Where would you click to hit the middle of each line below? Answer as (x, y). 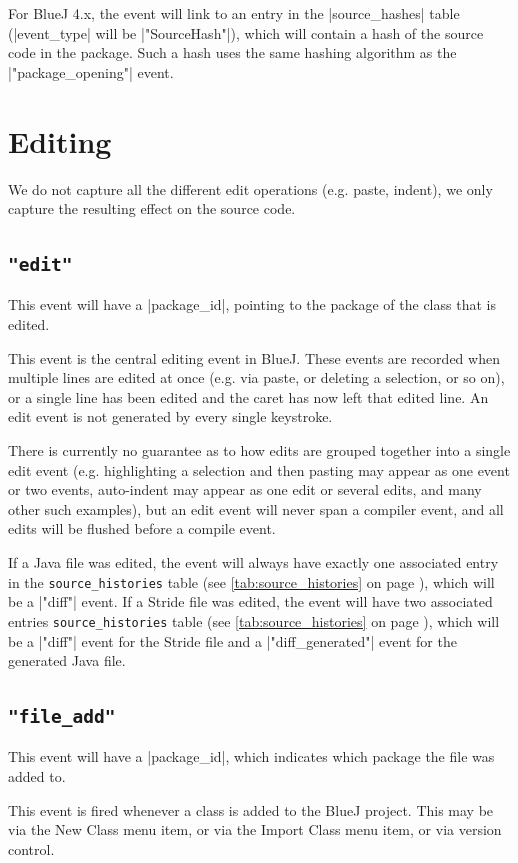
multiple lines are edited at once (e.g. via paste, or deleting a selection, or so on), (256, 377)
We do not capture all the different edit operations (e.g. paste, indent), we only (250, 188)
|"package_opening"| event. (91, 71)
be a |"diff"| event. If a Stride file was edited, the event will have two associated (250, 601)
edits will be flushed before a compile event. (142, 528)
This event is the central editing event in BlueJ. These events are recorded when (254, 357)
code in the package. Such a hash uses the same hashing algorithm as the (232, 52)
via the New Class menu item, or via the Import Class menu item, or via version (255, 829)
